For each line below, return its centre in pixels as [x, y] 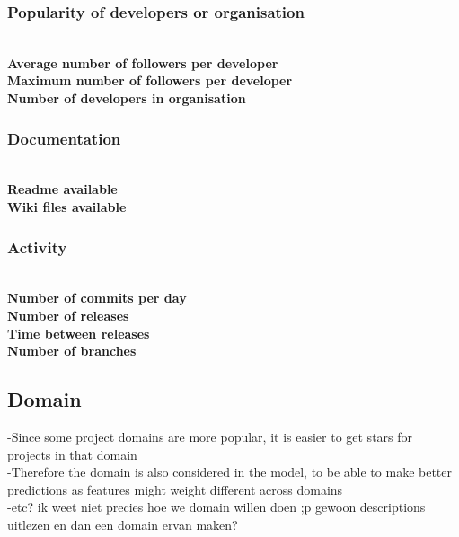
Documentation [64, 138]
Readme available [62, 189]
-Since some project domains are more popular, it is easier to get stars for [210, 436]
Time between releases [79, 333]
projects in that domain [72, 454]
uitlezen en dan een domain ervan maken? [123, 524]
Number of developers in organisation [127, 98]
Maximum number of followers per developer [150, 80]
